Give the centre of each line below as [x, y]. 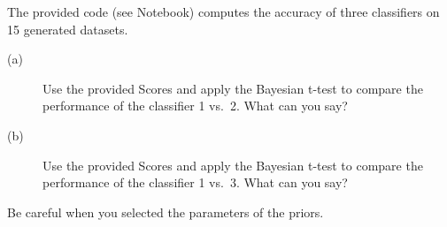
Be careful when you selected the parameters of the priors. [166, 212]
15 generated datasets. [68, 29]
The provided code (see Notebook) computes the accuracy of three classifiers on [223, 11]
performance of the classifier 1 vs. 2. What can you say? [195, 106]
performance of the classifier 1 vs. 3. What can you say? [195, 182]
